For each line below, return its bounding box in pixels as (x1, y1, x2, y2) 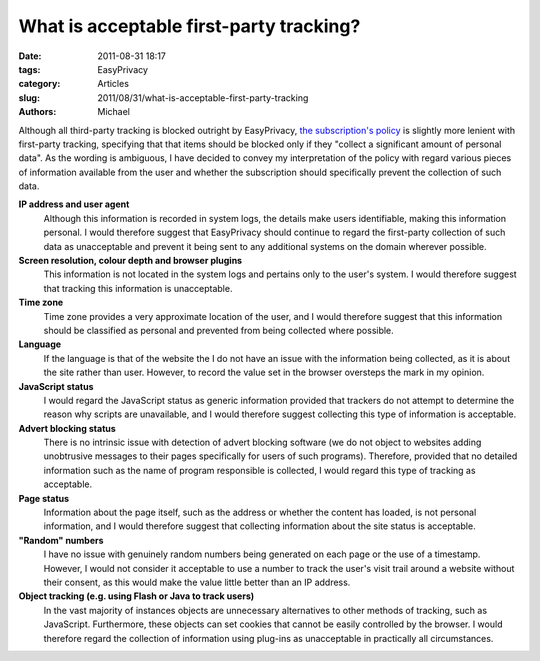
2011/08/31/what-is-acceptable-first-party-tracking (97, 91, 309, 104)
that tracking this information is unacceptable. (43, 282, 233, 294)
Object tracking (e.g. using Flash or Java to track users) (18, 590, 255, 602)
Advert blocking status (18, 422, 117, 434)
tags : (18, 63, 41, 75)
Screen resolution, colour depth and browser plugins (18, 255, 243, 267)
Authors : (18, 106, 57, 118)
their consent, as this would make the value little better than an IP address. (43, 576, 351, 588)
